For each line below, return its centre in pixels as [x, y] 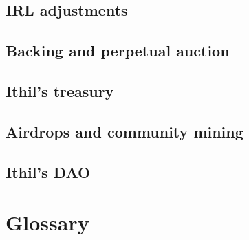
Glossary [47, 222]
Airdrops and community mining [124, 131]
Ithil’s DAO [48, 172]
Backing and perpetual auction [118, 51]
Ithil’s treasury [60, 90]
